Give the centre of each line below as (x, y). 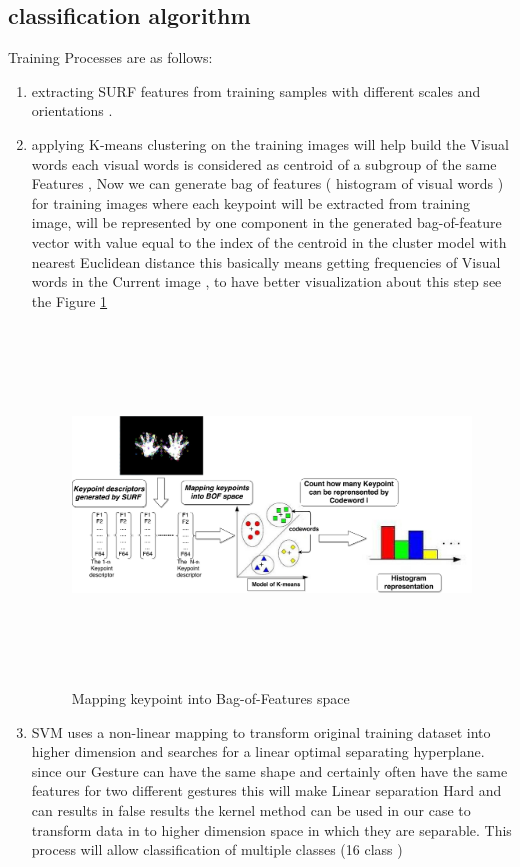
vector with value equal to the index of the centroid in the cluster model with (269, 241)
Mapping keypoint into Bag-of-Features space (210, 697)
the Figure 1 (69, 300)
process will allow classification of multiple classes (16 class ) (217, 849)
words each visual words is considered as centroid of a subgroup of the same (264, 163)
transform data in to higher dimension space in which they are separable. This (271, 829)
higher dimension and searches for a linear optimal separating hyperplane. (258, 751)
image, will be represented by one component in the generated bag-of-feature (266, 222)
